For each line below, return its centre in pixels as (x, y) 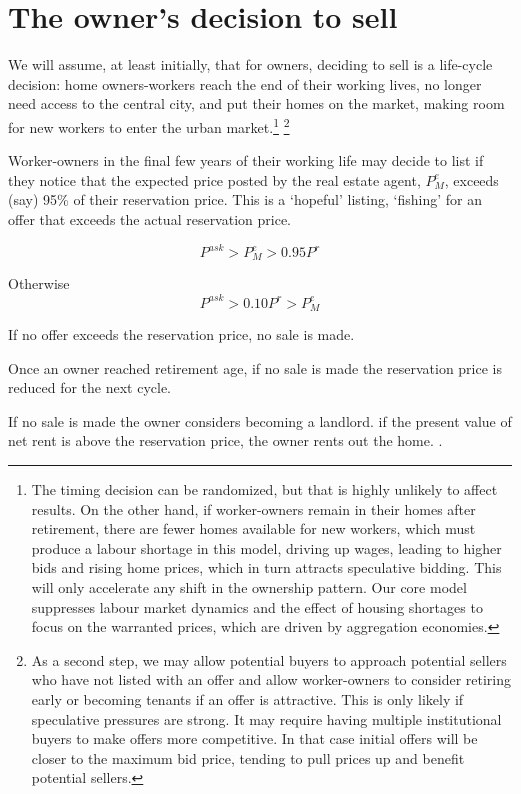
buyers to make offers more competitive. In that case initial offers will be (254, 738)
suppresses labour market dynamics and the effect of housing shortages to (257, 606)
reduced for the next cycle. (90, 387)
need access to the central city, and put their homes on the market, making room (256, 103)
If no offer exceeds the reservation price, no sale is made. (181, 334)
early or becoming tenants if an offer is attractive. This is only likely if (247, 698)
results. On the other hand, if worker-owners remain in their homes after (253, 508)
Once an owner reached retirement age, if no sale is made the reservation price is (255, 367)
